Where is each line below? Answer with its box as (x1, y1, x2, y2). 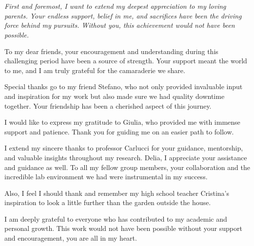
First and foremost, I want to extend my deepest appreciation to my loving (4, 1, 226, 11)
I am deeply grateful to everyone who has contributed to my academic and (4, 213, 227, 224)
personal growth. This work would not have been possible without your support (4, 223, 242, 233)
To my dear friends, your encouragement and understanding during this (4, 46, 218, 56)
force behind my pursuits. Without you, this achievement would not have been (4, 20, 235, 30)
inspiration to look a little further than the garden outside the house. (4, 197, 211, 208)
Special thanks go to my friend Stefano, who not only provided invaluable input (4, 81, 243, 92)
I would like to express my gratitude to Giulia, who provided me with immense (4, 117, 240, 127)
